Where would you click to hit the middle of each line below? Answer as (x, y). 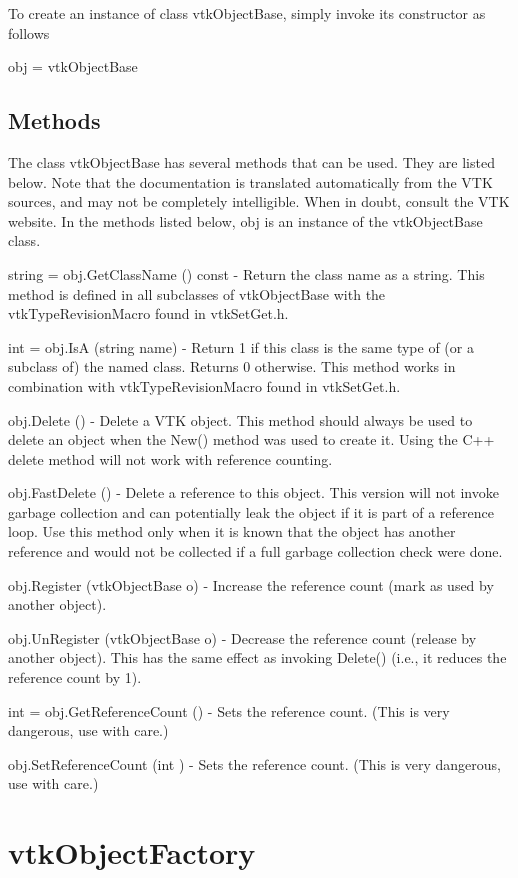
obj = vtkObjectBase (73, 66)
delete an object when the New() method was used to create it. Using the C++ (251, 439)
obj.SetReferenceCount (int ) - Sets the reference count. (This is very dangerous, (255, 763)
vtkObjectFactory (132, 852)
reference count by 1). (75, 677)
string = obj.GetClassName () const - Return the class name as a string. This (246, 273)
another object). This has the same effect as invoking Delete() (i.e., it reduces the (257, 657)
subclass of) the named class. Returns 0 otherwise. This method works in (232, 366)
